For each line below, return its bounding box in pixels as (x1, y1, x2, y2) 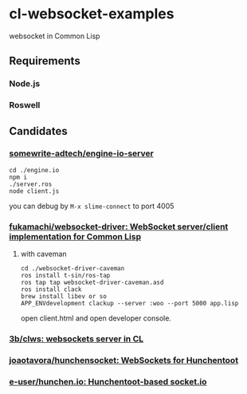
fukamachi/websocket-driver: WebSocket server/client (9, 221, 229, 232)
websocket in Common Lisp (9, 31, 100, 41)
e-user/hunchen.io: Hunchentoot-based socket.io (9, 376, 207, 387)
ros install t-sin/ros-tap (20, 272, 111, 280)
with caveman (20, 249, 67, 259)
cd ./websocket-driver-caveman (20, 265, 125, 273)
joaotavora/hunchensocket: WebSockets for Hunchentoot (9, 355, 238, 365)
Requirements (9, 54, 80, 68)
